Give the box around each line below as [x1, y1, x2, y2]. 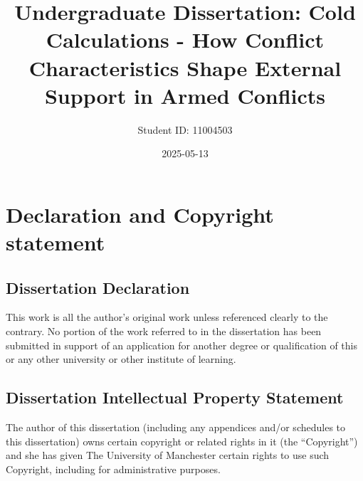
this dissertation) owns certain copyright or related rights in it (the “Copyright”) [6, 433, 358, 448]
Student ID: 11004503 [137, 122, 233, 137]
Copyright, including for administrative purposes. [6, 461, 221, 476]
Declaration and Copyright [6, 199, 274, 228]
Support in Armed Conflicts [44, 80, 326, 110]
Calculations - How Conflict [46, 25, 325, 54]
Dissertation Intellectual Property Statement [6, 386, 344, 408]
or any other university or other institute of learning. [6, 351, 236, 366]
